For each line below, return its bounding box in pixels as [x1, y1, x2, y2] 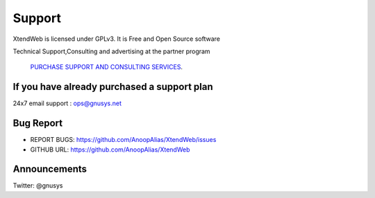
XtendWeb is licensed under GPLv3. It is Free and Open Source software [12, 35, 220, 43]
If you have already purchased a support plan [12, 81, 213, 93]
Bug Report [12, 118, 63, 129]
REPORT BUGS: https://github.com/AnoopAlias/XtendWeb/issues [30, 136, 217, 144]
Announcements [12, 163, 87, 175]
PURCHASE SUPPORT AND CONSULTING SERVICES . [30, 63, 183, 71]
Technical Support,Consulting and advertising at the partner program [12, 47, 211, 55]
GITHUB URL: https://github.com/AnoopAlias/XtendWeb [30, 145, 190, 154]
